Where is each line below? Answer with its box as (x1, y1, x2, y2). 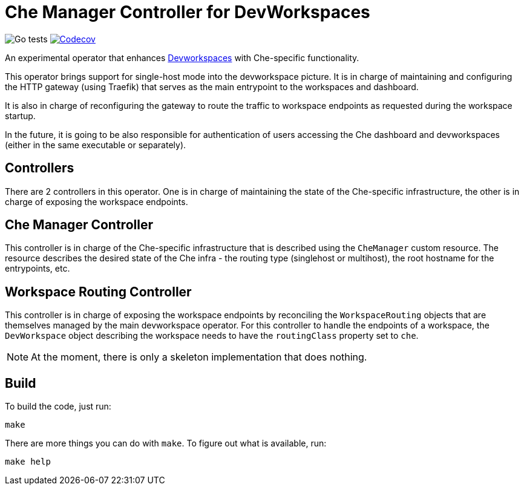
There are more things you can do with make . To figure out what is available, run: (5, 438, 327, 449)
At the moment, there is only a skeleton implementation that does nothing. (31, 351, 367, 364)
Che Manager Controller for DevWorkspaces (5, 2, 370, 22)
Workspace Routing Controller (5, 284, 192, 299)
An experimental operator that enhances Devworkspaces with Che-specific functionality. (5, 52, 359, 63)
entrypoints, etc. (5, 263, 70, 274)
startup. (5, 110, 36, 121)
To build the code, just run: (5, 401, 111, 412)
